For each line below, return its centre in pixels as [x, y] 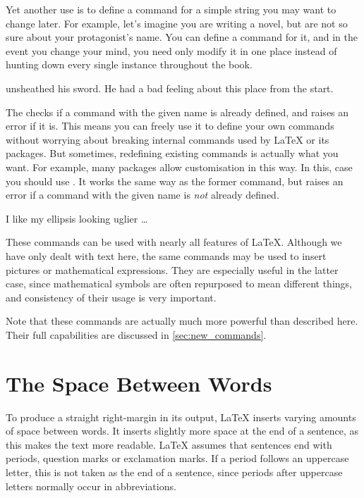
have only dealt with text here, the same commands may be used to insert [166, 255]
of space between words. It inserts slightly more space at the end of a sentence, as [182, 431]
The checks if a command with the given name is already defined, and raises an [177, 112]
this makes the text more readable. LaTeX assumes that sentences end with [169, 444]
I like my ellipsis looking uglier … [77, 218]
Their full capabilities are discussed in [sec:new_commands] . [136, 334]
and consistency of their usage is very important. [111, 297]
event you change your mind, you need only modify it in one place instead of [171, 50]
